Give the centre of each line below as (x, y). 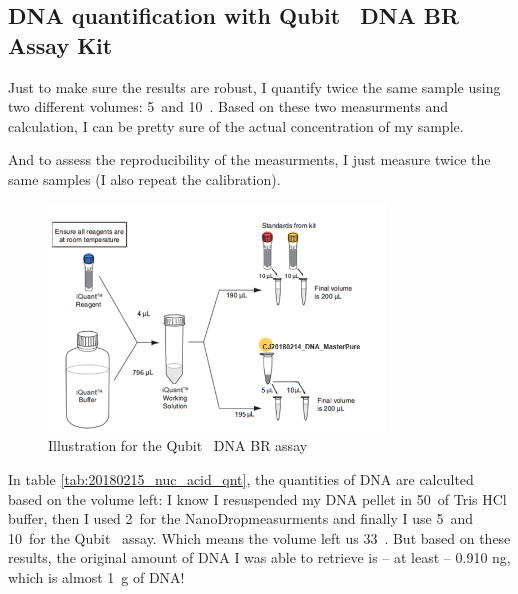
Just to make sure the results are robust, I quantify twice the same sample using (254, 86)
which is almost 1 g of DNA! (96, 576)
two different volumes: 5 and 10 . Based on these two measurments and (228, 106)
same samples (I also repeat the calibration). (144, 178)
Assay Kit (60, 44)
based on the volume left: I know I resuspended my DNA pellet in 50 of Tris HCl (257, 498)
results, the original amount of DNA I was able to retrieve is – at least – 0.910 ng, (259, 557)
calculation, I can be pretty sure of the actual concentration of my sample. (236, 125)
